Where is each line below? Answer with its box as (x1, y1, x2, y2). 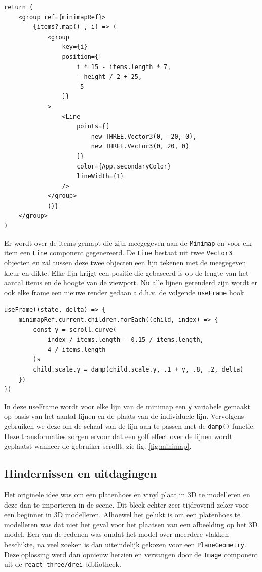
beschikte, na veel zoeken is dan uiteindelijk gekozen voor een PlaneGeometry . (4, 539, 246, 550)
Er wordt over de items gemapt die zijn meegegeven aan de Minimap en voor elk (4, 237, 252, 248)
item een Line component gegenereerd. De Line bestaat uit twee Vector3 (4, 247, 232, 258)
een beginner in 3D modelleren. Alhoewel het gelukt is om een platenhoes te (4, 509, 241, 520)
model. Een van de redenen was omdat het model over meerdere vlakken (4, 529, 229, 540)
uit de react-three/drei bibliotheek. (4, 559, 121, 569)
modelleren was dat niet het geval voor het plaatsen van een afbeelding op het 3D (4, 519, 258, 529)
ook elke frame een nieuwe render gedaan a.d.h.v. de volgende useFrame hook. (4, 287, 246, 297)
